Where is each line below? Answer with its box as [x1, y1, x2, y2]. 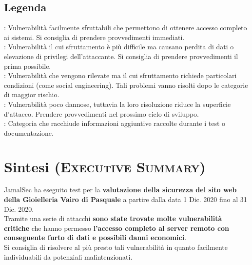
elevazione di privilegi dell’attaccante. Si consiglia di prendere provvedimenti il [4, 51, 238, 61]
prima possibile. [4, 61, 51, 71]
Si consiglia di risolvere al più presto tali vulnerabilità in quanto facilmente [4, 242, 228, 252]
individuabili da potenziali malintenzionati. [4, 251, 133, 262]
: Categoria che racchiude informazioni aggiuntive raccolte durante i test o [4, 118, 226, 128]
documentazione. [4, 127, 54, 138]
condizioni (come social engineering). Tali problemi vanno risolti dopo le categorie [4, 80, 248, 90]
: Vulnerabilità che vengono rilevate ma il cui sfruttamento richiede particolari [4, 70, 237, 81]
